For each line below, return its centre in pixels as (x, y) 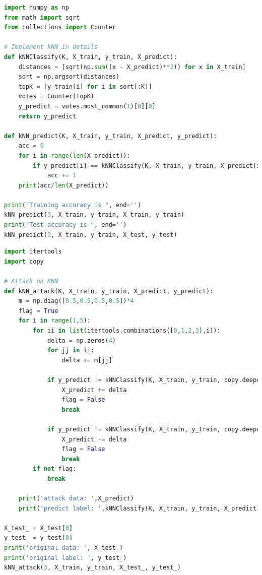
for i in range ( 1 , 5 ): (54, 321)
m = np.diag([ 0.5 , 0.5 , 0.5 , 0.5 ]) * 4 (76, 301)
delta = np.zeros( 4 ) (81, 340)
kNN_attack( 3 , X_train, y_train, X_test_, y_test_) (92, 568)
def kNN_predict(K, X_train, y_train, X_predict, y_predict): (111, 136)
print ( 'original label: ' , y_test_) (65, 558)
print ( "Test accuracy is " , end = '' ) (65, 225)
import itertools (33, 252)
